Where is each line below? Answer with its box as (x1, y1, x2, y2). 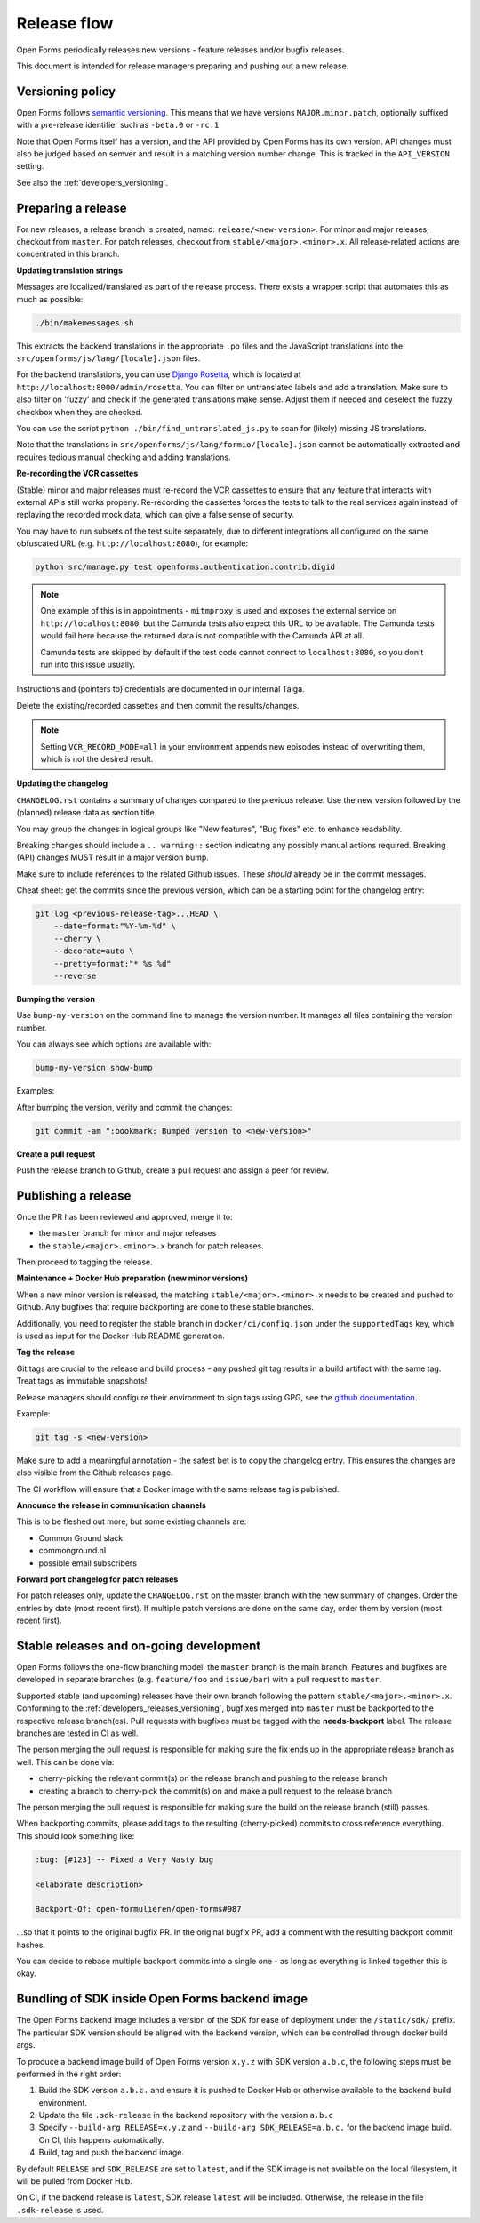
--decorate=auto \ (53, 946, 134, 956)
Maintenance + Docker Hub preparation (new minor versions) (16, 1272, 249, 1284)
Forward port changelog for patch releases (16, 1574, 179, 1585)
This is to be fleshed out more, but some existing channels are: (16, 1516, 247, 1527)
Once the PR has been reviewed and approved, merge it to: (16, 1211, 233, 1222)
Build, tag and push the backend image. (38, 2147, 185, 2158)
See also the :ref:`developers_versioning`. (16, 177, 169, 188)
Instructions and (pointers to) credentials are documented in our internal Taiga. (16, 684, 306, 694)
